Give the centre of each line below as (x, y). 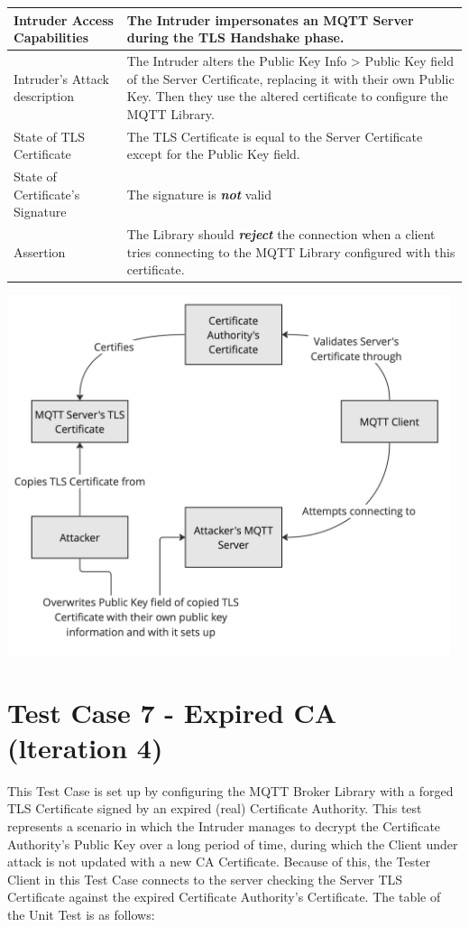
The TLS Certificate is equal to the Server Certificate (275, 136)
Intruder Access (64, 19)
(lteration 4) (85, 747)
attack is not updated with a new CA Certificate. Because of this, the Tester (219, 862)
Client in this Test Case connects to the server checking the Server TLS (205, 879)
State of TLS (50, 136)
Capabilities (51, 37)
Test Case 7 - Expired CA (172, 712)
